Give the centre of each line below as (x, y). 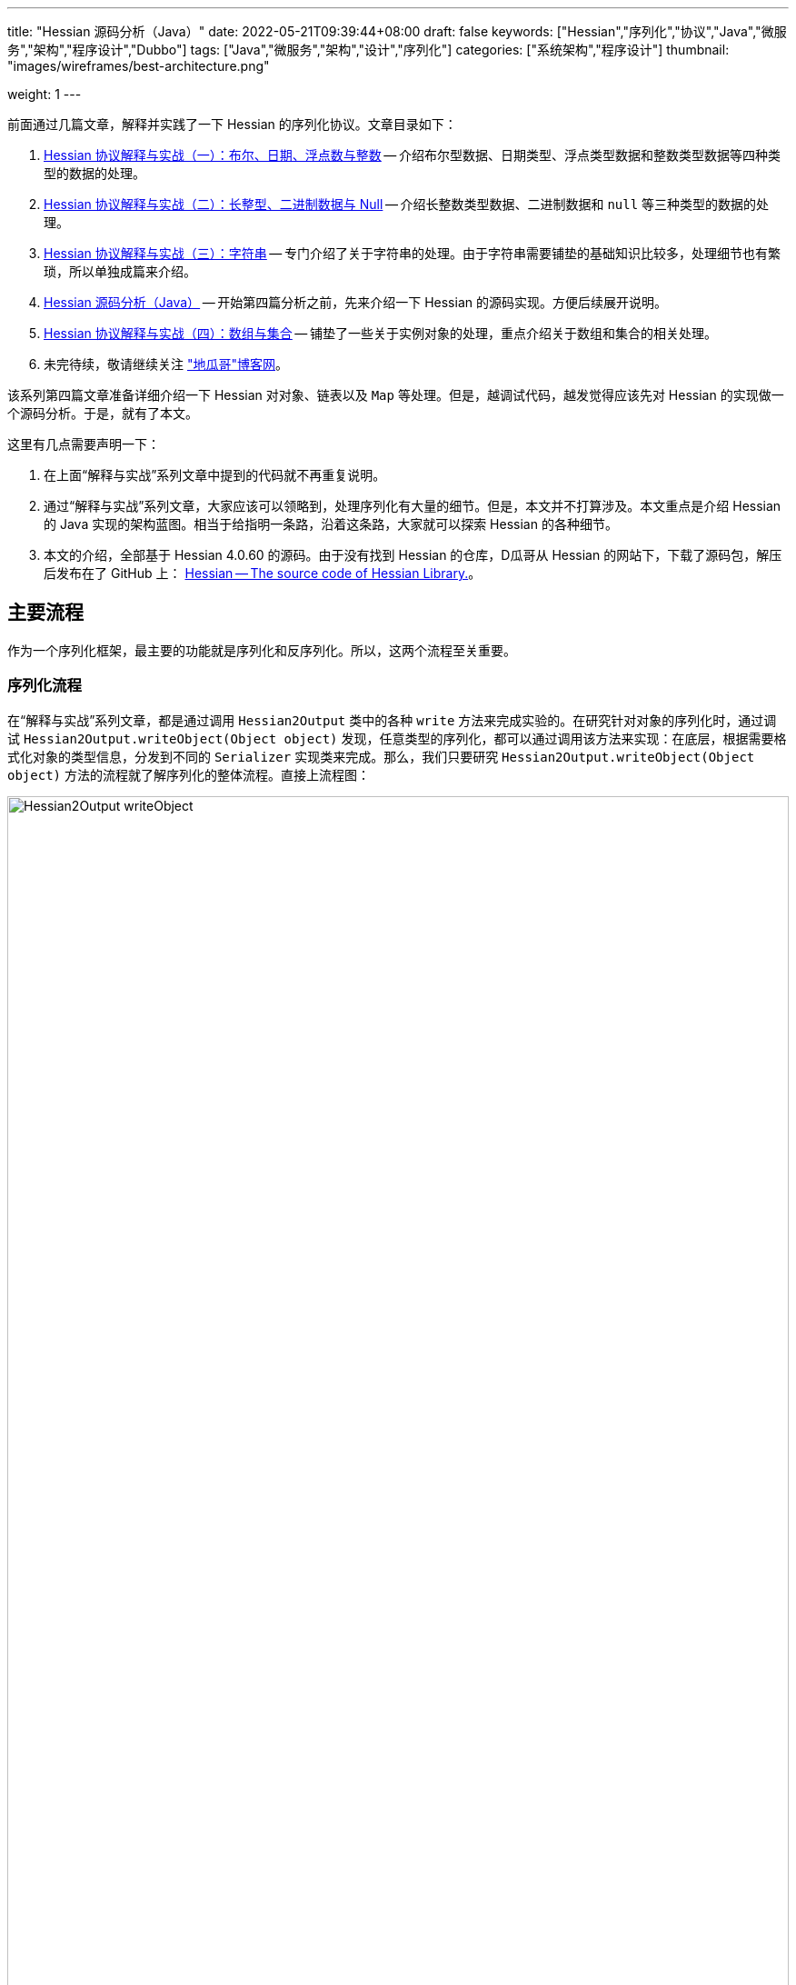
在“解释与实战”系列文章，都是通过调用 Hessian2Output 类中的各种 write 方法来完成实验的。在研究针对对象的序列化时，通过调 (392, 720)
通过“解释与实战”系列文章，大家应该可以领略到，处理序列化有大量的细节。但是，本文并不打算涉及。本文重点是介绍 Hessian (413, 506)
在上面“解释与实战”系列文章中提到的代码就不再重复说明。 (215, 475)
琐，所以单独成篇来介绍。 (120, 271)
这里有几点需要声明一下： (84, 444)
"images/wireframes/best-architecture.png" (139, 66)
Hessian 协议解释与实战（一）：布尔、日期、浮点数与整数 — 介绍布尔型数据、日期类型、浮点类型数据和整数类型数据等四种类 (412, 155)
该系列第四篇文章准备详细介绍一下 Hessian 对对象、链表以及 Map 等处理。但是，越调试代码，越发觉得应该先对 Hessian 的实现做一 (396, 395)
